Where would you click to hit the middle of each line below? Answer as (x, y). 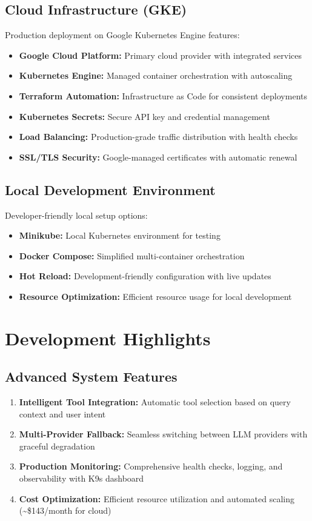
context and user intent (62, 413)
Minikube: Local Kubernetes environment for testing (120, 235)
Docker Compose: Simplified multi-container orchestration (132, 255)
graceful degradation (57, 446)
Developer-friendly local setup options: (76, 215)
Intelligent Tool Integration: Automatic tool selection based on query (155, 402)
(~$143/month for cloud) (65, 510)
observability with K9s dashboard (81, 478)
